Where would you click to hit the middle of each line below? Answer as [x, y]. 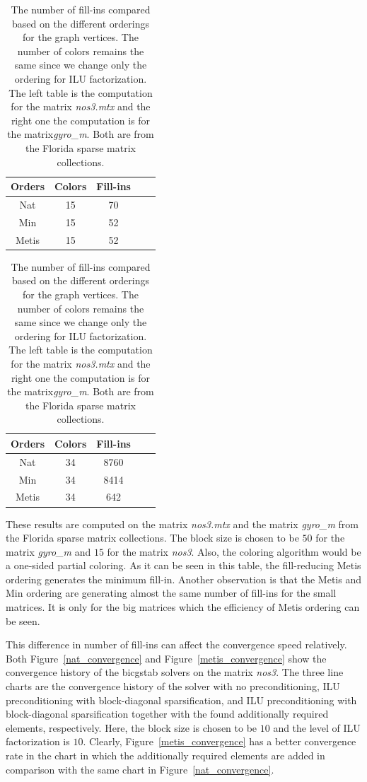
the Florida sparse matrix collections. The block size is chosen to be [152, 538]
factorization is [38, 741]
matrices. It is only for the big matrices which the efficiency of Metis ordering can [183, 607]
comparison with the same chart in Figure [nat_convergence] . [140, 769]
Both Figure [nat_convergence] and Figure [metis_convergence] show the [166, 658]
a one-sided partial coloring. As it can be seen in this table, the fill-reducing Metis [183, 565]
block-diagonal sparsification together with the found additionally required [167, 714]
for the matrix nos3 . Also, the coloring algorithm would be [234, 551]
